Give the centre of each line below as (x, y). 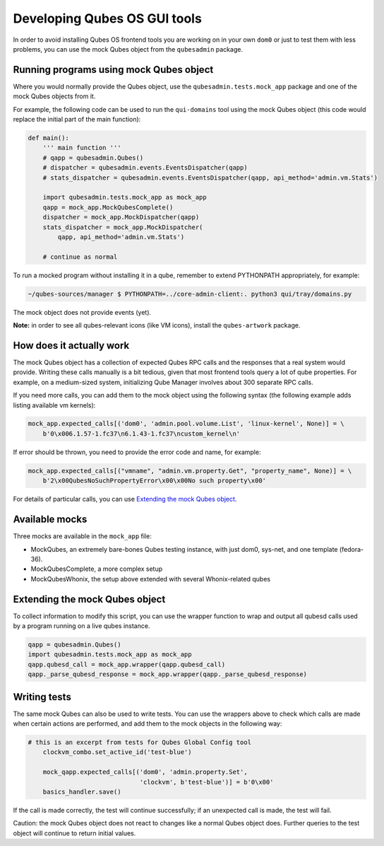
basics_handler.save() (82, 792)
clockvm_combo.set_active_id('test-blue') (117, 752)
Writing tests (42, 697)
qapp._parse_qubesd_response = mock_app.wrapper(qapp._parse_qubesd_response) (167, 674)
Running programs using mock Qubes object (113, 70)
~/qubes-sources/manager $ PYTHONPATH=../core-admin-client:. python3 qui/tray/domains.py (190, 294)
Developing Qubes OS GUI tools (108, 18)
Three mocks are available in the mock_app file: (82, 536)
